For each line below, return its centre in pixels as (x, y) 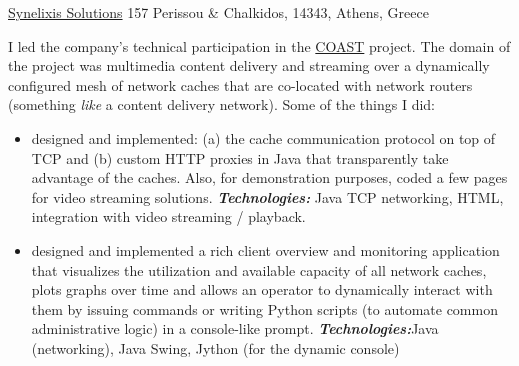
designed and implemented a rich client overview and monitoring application (265, 249)
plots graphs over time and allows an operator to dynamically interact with (262, 289)
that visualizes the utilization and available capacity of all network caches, (259, 269)
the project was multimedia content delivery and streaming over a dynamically (249, 65)
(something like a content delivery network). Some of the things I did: (222, 104)
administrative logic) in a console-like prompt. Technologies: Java (235, 328)
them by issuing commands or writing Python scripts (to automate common (264, 308)
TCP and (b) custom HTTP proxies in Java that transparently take (240, 157)
